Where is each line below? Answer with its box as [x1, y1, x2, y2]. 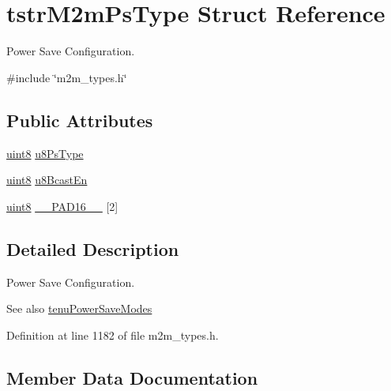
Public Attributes [6, 107, 153, 132]
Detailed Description [6, 236, 179, 261]
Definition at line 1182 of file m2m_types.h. [6, 326, 219, 343]
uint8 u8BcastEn [6, 171, 88, 188]
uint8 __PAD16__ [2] [6, 197, 118, 214]
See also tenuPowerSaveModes [6, 300, 152, 317]
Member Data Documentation [6, 365, 258, 389]
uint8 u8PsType [6, 145, 84, 161]
